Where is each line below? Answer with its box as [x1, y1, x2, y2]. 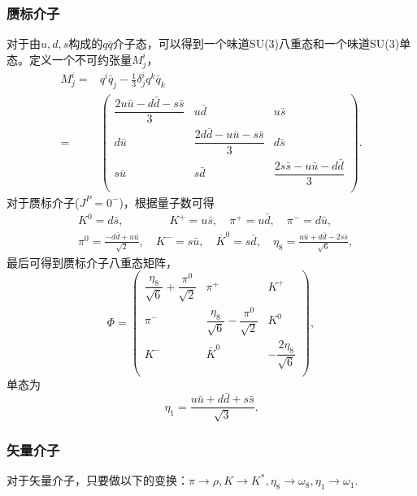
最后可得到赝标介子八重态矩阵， [7, 253, 177, 270]
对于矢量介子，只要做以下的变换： [7, 472, 189, 489]
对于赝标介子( [7, 193, 80, 210]
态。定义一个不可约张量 [7, 50, 132, 67]
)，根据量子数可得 [119, 193, 215, 210]
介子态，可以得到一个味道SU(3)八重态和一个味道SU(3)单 [112, 35, 411, 52]
